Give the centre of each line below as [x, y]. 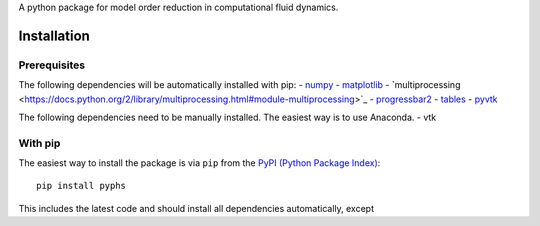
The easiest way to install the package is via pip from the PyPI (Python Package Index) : [199, 163]
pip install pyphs [81, 186]
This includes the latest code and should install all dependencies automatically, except [196, 208]
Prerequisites [51, 65]
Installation [54, 35]
